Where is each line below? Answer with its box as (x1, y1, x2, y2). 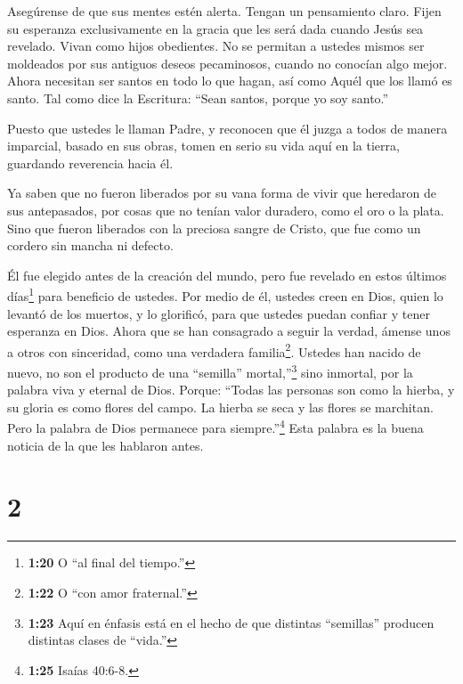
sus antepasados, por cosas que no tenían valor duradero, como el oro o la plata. (7, 200, 444, 219)
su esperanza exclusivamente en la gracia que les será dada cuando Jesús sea (7, 19, 424, 37)
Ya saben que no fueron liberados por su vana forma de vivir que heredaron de (7, 183, 436, 202)
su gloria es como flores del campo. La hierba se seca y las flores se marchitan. (7, 397, 434, 416)
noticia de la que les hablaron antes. (7, 436, 204, 454)
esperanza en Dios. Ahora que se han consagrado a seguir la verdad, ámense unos (7, 322, 451, 340)
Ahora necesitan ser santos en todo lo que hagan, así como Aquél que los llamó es (7, 71, 452, 90)
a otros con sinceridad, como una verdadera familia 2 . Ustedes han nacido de (7, 339, 421, 361)
